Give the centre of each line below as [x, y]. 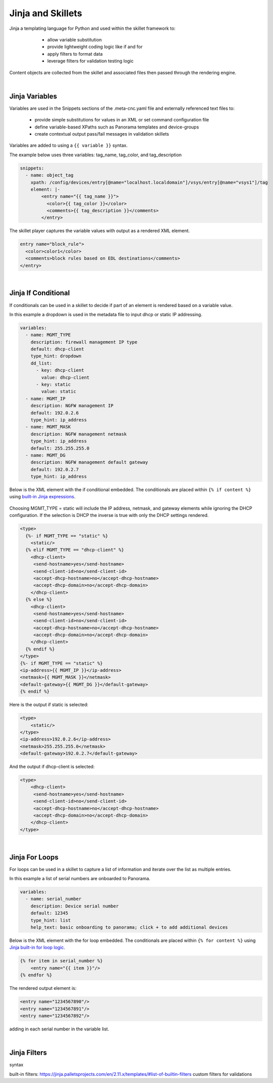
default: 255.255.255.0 [60, 448]
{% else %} [39, 600]
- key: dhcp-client [60, 370]
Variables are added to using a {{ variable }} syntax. [69, 145]
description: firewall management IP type [84, 342]
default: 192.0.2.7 [55, 469]
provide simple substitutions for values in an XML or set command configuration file [122, 120]
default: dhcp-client [57, 349]
